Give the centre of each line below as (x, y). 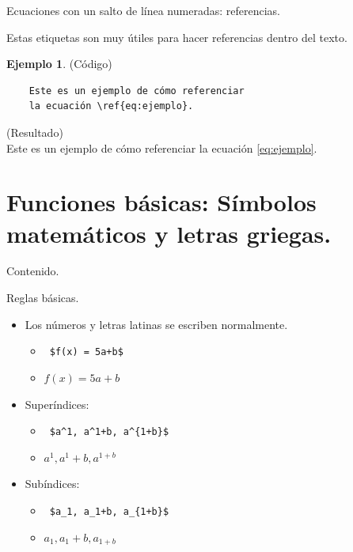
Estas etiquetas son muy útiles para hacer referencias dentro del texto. (177, 37)
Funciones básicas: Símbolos (161, 202)
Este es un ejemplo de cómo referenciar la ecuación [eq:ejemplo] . (162, 147)
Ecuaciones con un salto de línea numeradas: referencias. (143, 10)
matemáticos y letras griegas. (169, 233)
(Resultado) (35, 132)
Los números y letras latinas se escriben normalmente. (156, 324)
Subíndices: (52, 484)
